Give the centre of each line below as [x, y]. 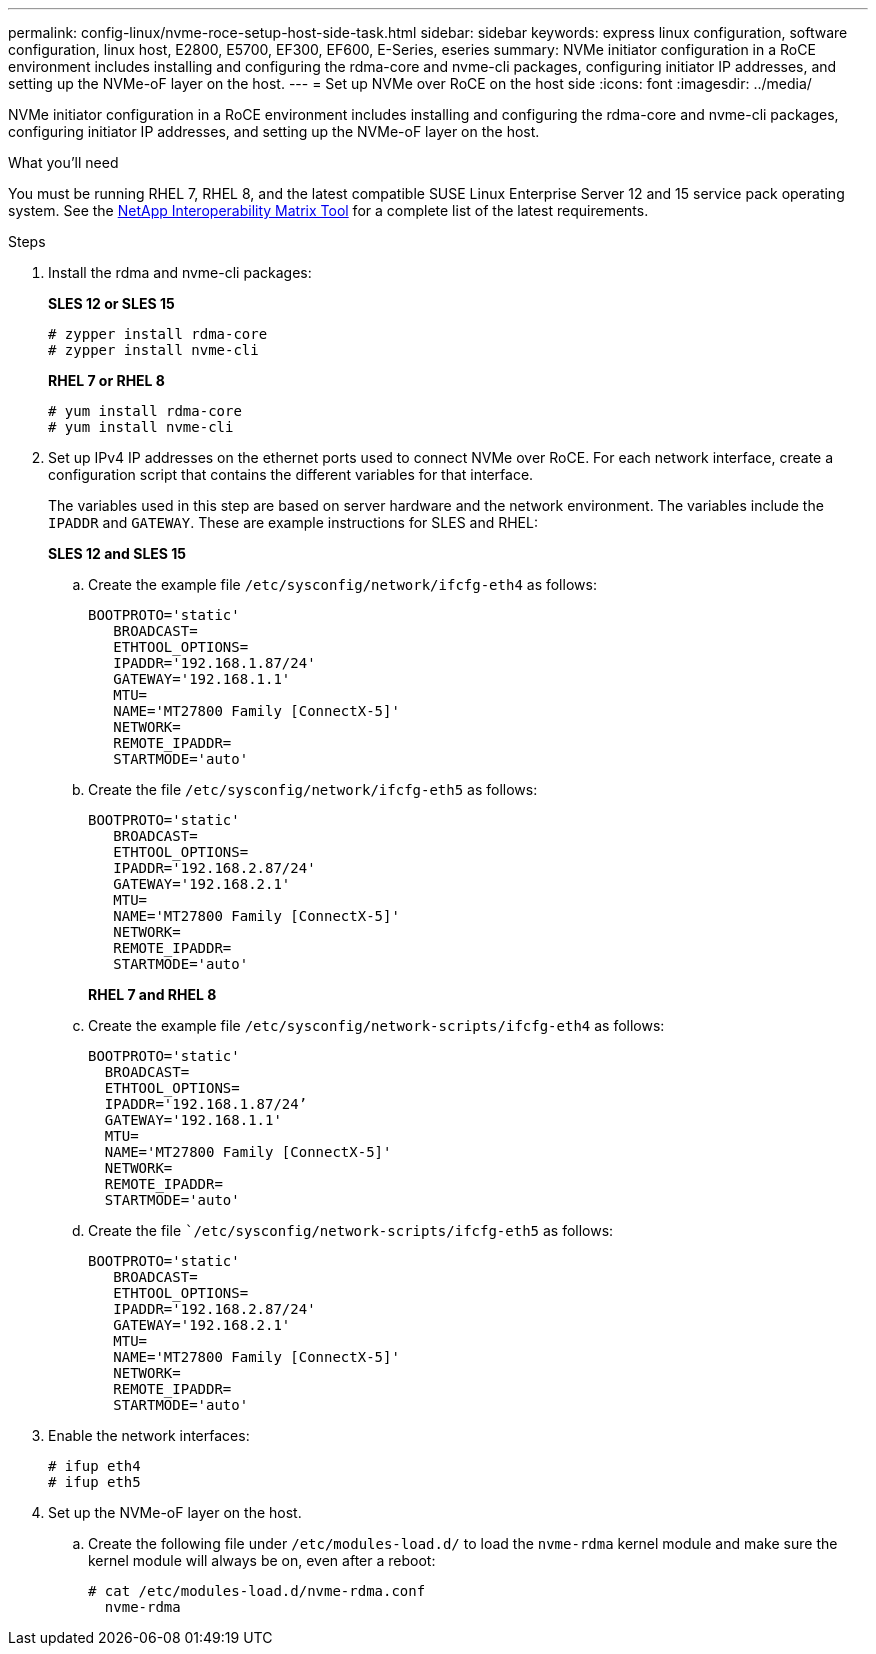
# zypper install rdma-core [158, 334]
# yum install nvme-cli [141, 427]
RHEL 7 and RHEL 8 [152, 994]
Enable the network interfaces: [149, 1435]
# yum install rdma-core [145, 411]
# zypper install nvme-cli [153, 350]
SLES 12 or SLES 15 [111, 303]
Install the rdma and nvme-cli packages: [180, 272]
